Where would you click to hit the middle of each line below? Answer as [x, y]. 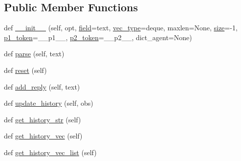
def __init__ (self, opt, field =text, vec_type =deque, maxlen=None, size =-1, [121, 28]
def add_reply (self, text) [42, 86]
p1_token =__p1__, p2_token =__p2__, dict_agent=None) [98, 37]
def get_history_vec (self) [43, 136]
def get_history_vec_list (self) [50, 152]
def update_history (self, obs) [49, 103]
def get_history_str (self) [43, 119]
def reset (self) [25, 70]
